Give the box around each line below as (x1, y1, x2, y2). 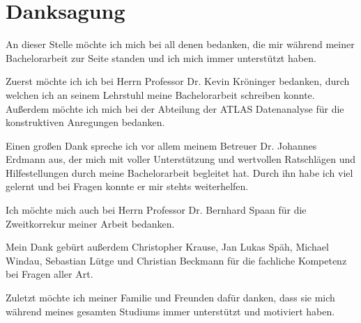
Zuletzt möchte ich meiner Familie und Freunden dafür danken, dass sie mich (6, 290, 335, 305)
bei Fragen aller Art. (6, 267, 93, 281)
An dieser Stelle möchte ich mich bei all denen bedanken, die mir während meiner (6, 37, 355, 52)
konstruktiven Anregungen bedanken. (6, 115, 165, 129)
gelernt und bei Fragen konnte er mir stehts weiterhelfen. (6, 179, 249, 194)
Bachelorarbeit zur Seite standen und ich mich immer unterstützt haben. (6, 50, 316, 65)
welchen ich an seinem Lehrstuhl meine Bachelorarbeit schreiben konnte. (6, 87, 315, 102)
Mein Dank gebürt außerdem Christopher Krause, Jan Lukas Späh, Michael (6, 239, 329, 254)
